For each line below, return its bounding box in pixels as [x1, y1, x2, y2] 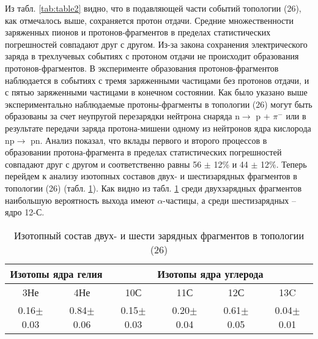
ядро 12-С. [5, 206, 45, 218]
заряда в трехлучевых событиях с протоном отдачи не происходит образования [5, 50, 299, 62]
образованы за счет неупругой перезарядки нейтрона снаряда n [5, 110, 240, 122]
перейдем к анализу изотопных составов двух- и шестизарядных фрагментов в [5, 169, 297, 182]
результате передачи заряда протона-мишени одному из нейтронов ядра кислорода [5, 121, 311, 134]
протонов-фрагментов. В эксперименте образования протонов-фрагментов [5, 61, 279, 74]
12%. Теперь [261, 157, 307, 170]
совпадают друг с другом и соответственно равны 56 [5, 157, 202, 170]
